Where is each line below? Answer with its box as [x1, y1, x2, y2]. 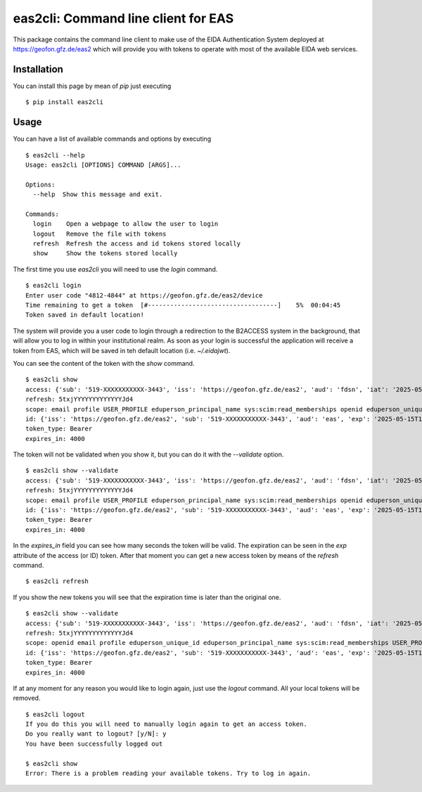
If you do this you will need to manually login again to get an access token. [25, 720, 307, 728]
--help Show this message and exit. [32, 191, 163, 198]
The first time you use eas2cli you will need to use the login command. [13, 264, 218, 274]
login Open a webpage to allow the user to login [32, 220, 219, 228]
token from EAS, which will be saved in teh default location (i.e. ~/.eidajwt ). [13, 346, 231, 355]
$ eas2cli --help [25, 151, 85, 159]
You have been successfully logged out [25, 739, 163, 748]
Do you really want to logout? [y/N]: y [25, 730, 167, 738]
